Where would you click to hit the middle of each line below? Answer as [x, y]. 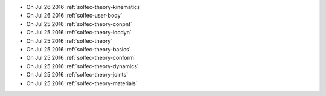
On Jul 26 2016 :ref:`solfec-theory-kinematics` [84, 7]
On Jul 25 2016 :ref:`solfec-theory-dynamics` [82, 66]
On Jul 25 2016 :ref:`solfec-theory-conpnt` [79, 24]
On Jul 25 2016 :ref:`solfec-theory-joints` [77, 75]
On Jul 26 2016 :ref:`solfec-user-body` [74, 16]
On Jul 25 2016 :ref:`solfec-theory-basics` [78, 49]
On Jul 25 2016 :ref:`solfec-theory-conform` [81, 58]
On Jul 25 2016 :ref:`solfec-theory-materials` [82, 83]
